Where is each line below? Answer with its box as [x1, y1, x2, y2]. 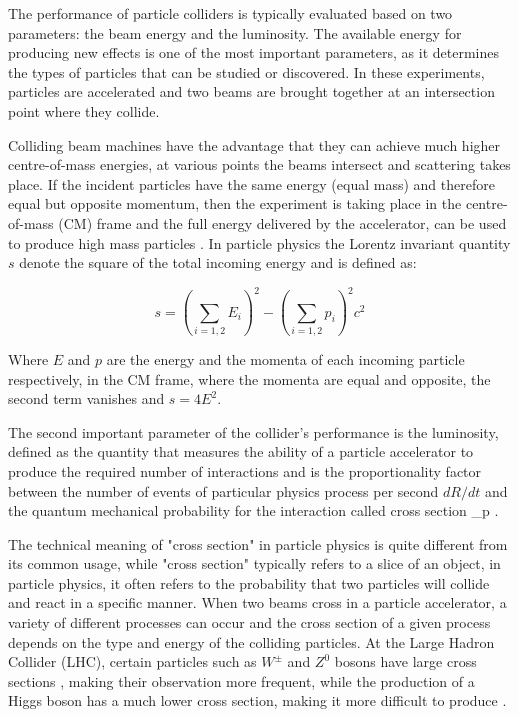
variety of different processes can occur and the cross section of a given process [8, 612, 491, 633]
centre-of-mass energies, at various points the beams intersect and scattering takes [8, 154, 511, 175]
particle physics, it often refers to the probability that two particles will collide [8, 572, 490, 593]
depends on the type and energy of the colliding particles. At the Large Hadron [8, 631, 495, 652]
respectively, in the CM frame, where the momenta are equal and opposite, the [8, 368, 491, 389]
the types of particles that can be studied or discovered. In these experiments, [8, 61, 485, 82]
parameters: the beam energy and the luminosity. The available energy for [8, 22, 462, 43]
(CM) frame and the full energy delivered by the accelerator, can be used [58, 212, 507, 233]
